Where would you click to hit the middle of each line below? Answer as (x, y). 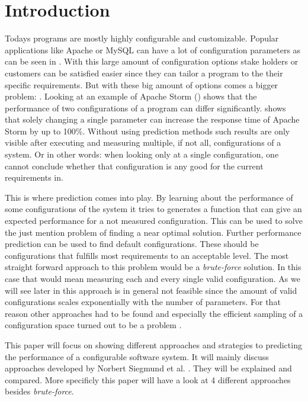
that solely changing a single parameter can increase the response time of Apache (152, 119)
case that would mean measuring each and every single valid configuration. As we (153, 278)
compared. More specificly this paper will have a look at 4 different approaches (148, 379)
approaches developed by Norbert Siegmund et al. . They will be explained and (148, 368)
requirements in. (34, 177)
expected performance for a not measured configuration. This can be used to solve (154, 221)
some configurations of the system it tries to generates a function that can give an (153, 209)
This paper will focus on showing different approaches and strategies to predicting (153, 344)
